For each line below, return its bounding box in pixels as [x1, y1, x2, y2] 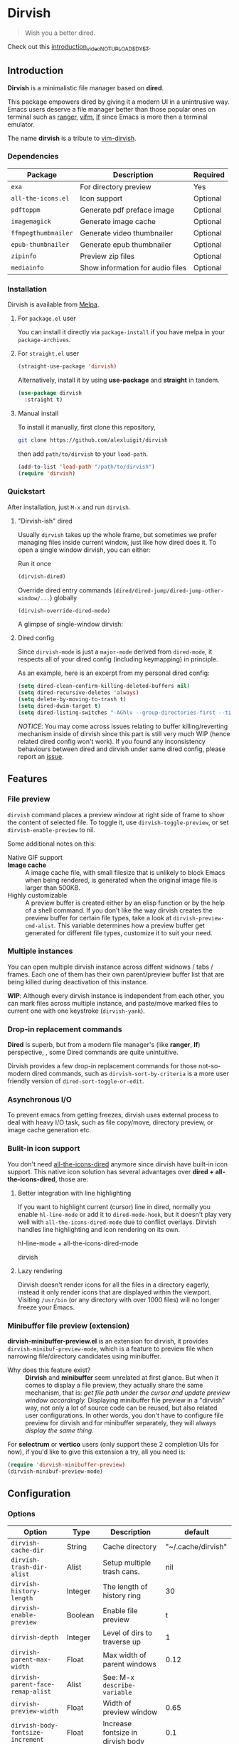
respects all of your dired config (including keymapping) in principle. [17, 655, 218, 664]
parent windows [102, 1659, 156, 1669]
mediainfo [11, 263, 44, 272]
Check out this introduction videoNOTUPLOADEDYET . [7, 42, 152, 53]
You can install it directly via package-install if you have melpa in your [17, 328, 225, 336]
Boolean [66, 1610, 95, 1620]
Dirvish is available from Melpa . [7, 300, 100, 309]
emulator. [7, 119, 36, 129]
